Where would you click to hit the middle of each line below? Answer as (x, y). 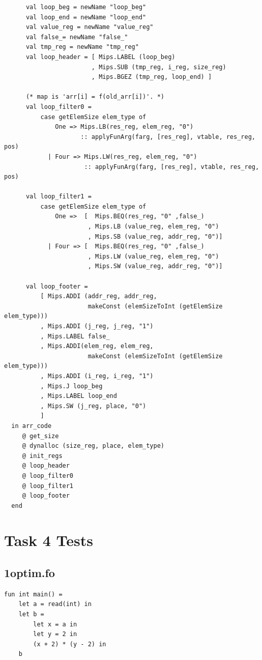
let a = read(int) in (55, 604)
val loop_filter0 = (59, 107)
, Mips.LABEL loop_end (79, 396)
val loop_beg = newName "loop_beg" (86, 7)
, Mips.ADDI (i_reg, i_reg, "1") (97, 376)
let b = (31, 614)
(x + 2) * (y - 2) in (70, 644)
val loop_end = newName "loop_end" (86, 17)
